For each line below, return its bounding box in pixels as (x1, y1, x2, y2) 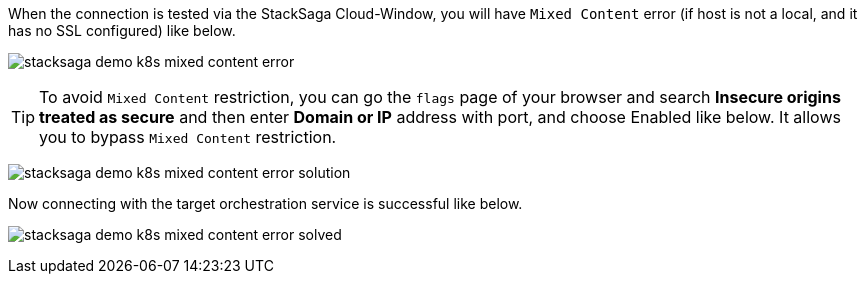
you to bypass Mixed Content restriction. (39, 127, 337, 147)
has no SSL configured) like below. (8, 22, 236, 39)
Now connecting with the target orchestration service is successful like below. (8, 195, 523, 212)
